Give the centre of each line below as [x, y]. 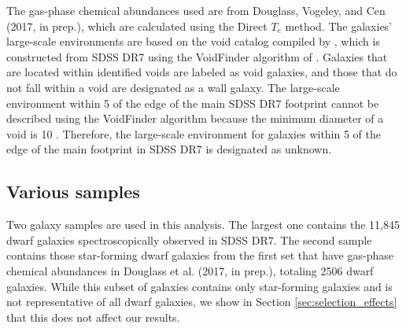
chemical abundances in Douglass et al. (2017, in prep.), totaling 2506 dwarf [190, 270]
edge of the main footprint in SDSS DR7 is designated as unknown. [169, 149]
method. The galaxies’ [339, 26]
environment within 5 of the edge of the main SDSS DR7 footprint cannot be [193, 103]
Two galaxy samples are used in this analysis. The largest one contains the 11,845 [203, 225]
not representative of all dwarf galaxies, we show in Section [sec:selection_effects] [202, 302]
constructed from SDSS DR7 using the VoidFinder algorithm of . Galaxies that [197, 56]
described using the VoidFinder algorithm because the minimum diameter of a [195, 118]
